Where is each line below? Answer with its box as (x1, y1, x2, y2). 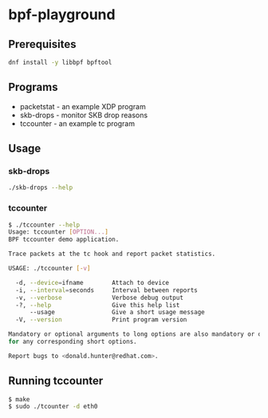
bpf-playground (8, 6, 116, 24)
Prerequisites (8, 37, 77, 51)
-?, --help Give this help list (15, 301, 180, 309)
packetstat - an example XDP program (19, 101, 146, 111)
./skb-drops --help (8, 183, 73, 192)
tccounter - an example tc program (19, 118, 136, 128)
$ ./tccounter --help (8, 221, 81, 229)
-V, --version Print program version (15, 316, 187, 324)
